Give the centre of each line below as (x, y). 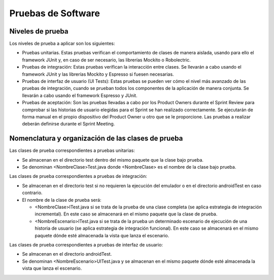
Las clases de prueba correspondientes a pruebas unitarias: (72, 150)
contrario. (32, 193)
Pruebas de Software (55, 13)
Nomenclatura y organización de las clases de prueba (96, 138)
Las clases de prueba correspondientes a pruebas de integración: (78, 176)
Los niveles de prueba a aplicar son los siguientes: (62, 44)
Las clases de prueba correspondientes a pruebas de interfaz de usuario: (86, 244)
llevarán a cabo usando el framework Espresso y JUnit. (80, 95)
